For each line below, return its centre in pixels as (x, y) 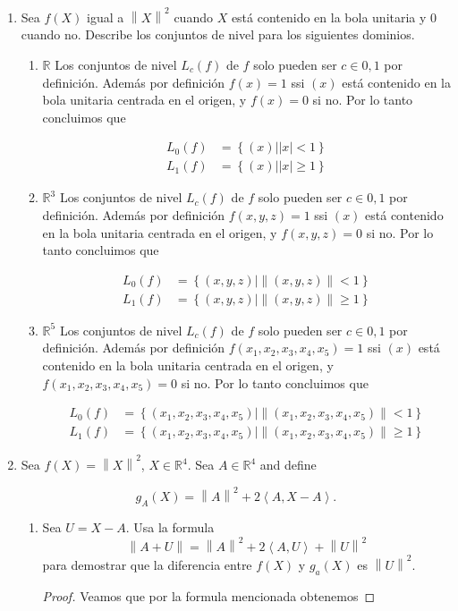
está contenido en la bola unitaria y (329, 17)
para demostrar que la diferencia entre (147, 565)
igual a (106, 17)
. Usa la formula (170, 527)
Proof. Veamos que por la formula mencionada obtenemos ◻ (209, 596)
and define (288, 464)
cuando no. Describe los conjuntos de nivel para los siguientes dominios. (218, 34)
